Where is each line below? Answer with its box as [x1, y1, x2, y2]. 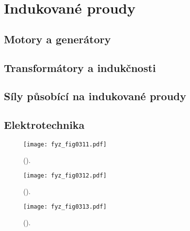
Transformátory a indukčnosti [4, 60, 156, 75]
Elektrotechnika [4, 117, 85, 132]
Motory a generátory [4, 31, 111, 46]
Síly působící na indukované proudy [4, 89, 186, 104]
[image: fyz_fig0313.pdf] [23, 203, 107, 211]
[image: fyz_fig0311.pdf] [23, 141, 107, 148]
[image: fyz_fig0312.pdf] [23, 172, 107, 179]
